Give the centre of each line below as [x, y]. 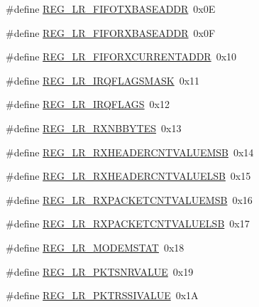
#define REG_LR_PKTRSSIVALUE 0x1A [102, 295]
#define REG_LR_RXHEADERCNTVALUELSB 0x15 [128, 176]
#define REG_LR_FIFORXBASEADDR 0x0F [111, 32]
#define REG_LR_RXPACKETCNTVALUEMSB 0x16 [129, 199]
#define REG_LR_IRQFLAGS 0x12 [88, 104]
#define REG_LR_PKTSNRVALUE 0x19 [100, 271]
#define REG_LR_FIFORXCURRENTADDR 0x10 [121, 56]
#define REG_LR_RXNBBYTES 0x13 [94, 128]
